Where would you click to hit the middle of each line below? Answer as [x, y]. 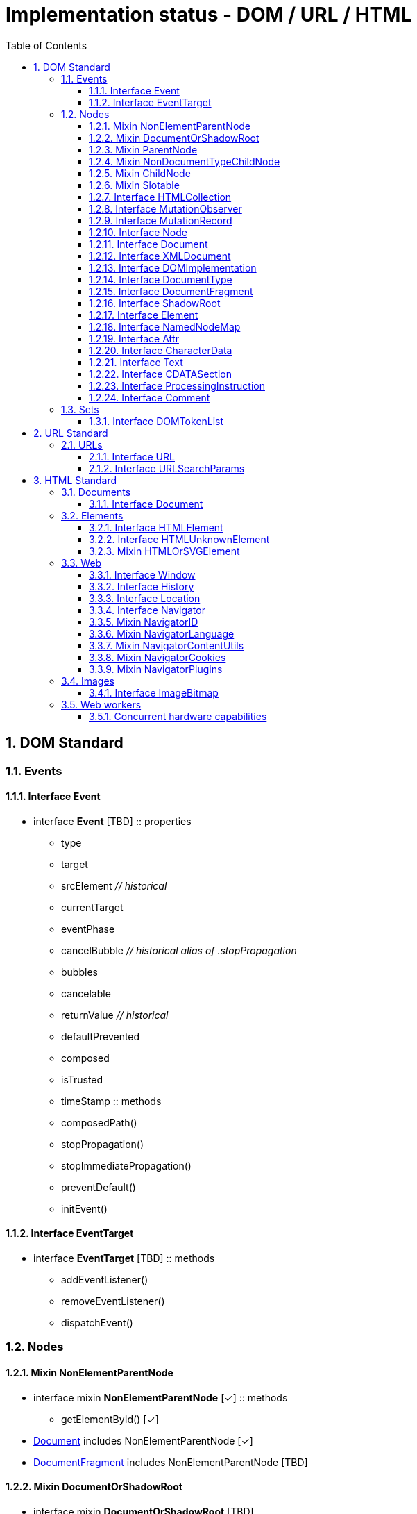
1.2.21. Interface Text [136, 362]
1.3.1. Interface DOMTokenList [156, 421]
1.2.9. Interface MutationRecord [161, 220]
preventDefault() [99, 1187]
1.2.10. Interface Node [138, 232]
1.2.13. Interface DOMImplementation [173, 267]
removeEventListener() [113, 1301]
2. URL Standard [71, 433]
